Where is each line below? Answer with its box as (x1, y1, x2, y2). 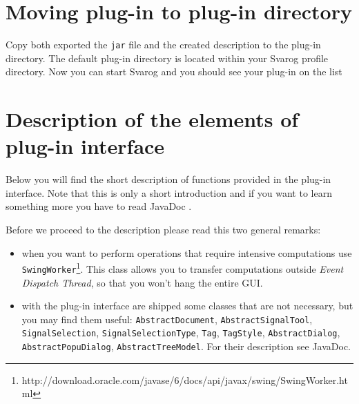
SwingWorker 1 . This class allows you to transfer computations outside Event (21, 260, 344, 276)
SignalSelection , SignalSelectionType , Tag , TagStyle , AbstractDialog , (21, 325, 340, 340)
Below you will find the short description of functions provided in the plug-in (6, 172, 331, 186)
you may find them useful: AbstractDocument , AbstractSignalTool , (21, 311, 313, 326)
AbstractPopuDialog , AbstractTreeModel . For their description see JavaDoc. (21, 339, 351, 354)
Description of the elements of (6, 105, 299, 133)
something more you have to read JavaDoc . (6, 199, 192, 213)
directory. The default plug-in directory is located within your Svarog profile (6, 50, 329, 65)
